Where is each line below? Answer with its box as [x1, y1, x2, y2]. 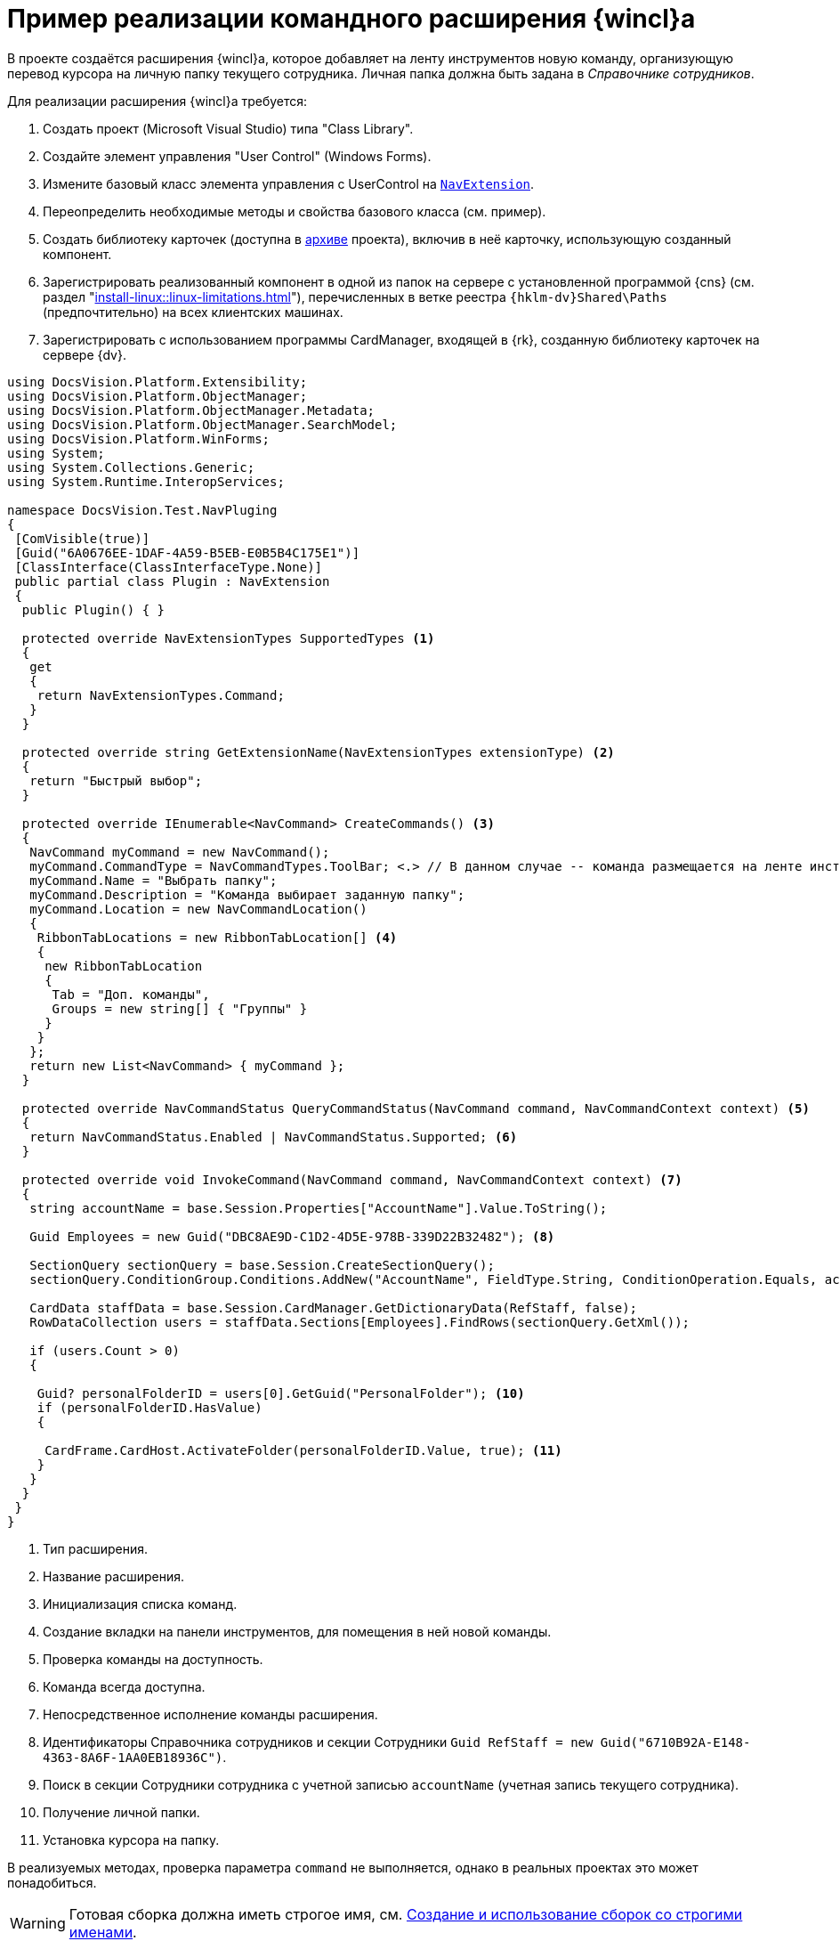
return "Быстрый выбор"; [29, 773, 203, 788]
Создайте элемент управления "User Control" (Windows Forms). [43, 148, 432, 164]
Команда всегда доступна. [43, 1678, 206, 1694]
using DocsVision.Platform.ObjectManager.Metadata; [7, 402, 376, 418]
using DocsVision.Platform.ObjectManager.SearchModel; [7, 417, 398, 432]
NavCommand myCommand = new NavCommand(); [29, 844, 330, 859]
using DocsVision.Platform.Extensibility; [7, 374, 308, 389]
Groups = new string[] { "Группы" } [52, 1001, 308, 1016]
